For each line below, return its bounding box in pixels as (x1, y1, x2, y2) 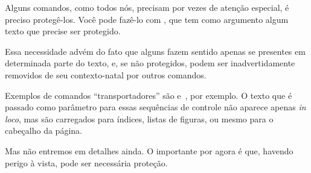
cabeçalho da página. (5, 124, 82, 137)
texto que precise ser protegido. (5, 25, 121, 37)
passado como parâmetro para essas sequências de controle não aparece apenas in (5, 101, 306, 113)
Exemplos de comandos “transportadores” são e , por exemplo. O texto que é (5, 89, 292, 101)
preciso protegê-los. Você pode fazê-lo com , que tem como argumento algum (5, 13, 289, 25)
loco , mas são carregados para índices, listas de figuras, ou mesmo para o (5, 112, 274, 125)
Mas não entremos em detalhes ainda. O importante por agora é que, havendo (5, 144, 293, 157)
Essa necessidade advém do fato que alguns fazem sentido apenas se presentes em (5, 45, 306, 57)
